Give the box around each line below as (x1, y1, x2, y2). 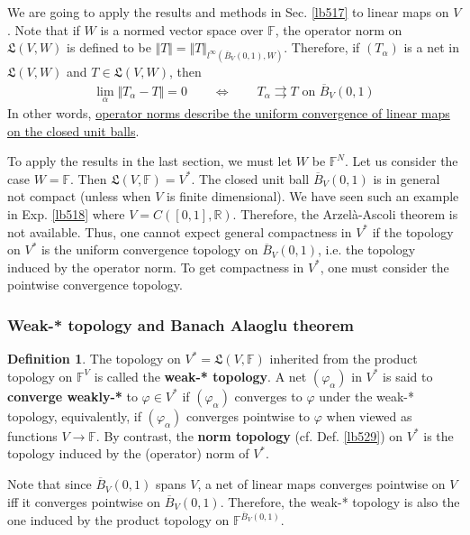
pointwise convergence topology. (7, 275, 183, 294)
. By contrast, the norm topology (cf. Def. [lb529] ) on (95, 426, 403, 445)
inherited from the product (269, 349, 418, 368)
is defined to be (67, 38, 151, 57)
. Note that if (7, 20, 80, 39)
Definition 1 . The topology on (7, 349, 181, 368)
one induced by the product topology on (7, 511, 230, 530)
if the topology (372, 222, 454, 241)
